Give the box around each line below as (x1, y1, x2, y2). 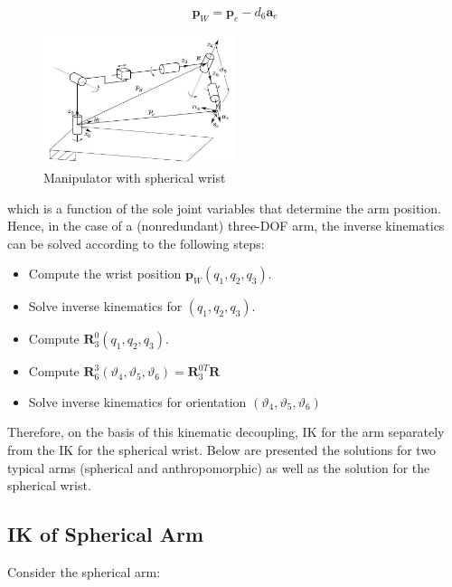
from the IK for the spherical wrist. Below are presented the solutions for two (7, 440, 437, 459)
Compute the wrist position (28, 264, 182, 283)
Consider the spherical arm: (7, 563, 161, 582)
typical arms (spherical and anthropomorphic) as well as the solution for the (7, 458, 430, 477)
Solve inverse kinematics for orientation (28, 392, 247, 411)
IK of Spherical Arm (7, 520, 204, 548)
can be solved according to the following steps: (7, 233, 265, 252)
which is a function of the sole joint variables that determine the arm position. (7, 198, 441, 217)
